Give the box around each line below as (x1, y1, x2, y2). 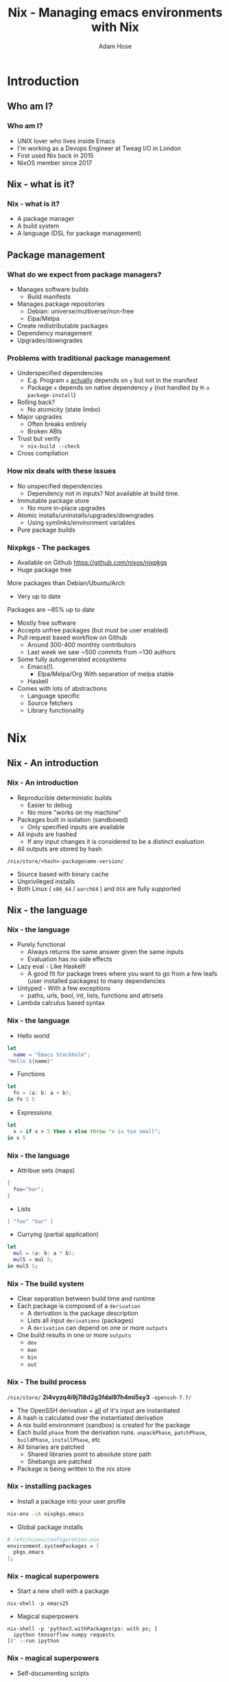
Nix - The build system (7, 1279, 84, 1288)
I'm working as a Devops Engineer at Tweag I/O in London (16, 144, 182, 152)
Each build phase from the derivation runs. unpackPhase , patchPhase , (16, 1428, 207, 1436)
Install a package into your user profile (16, 1497, 126, 1505)
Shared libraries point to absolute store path (27, 1449, 152, 1458)
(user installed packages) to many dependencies (27, 977, 166, 985)
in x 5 (7, 1134, 26, 1141)
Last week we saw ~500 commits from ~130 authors (27, 648, 176, 656)
